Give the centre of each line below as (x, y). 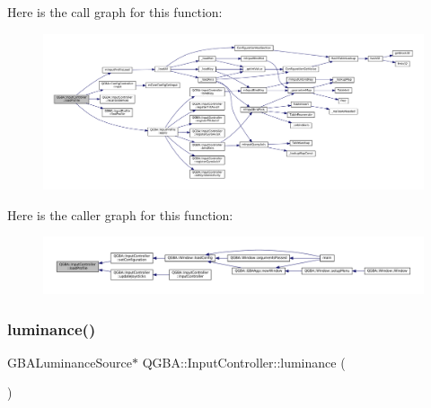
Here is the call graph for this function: (115, 12)
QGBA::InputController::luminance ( (244, 362)
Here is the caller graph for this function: (120, 214)
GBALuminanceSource (70, 362)
